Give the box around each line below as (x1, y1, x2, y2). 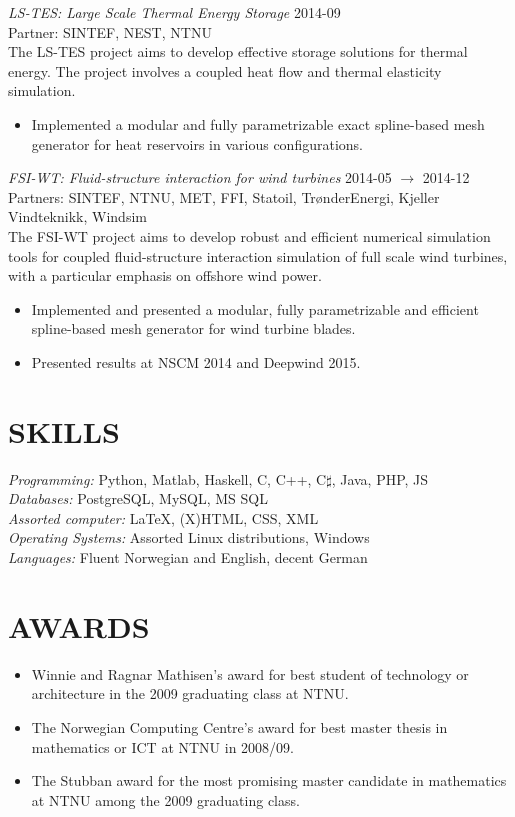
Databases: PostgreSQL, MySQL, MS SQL (8, 488, 268, 509)
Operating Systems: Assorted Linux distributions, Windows (8, 527, 370, 548)
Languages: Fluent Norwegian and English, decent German (8, 547, 368, 567)
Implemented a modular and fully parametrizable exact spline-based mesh (31, 113, 485, 134)
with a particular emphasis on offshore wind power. (8, 265, 322, 286)
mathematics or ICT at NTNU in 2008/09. (31, 736, 294, 757)
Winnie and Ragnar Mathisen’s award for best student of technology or (31, 663, 469, 684)
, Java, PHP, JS (331, 468, 429, 489)
